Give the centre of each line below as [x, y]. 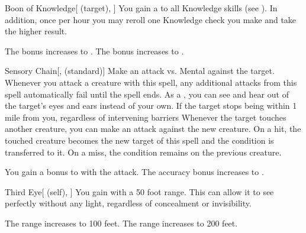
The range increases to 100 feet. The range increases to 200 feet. [121, 223]
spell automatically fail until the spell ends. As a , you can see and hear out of [147, 94]
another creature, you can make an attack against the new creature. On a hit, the [153, 129]
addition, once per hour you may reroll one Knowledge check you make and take [151, 19]
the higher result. [36, 31]
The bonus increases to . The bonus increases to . [94, 51]
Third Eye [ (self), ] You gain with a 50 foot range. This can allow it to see [139, 191]
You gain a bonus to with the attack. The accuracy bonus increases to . [134, 172]
